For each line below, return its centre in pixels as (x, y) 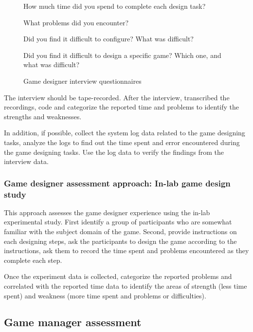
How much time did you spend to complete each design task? (115, 6)
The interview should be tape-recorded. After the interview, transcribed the (117, 97)
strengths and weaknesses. (43, 116)
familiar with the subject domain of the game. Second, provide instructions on (120, 231)
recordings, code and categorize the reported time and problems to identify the (121, 107)
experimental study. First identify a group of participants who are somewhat (118, 222)
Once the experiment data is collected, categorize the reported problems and (118, 276)
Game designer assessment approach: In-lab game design (117, 183)
